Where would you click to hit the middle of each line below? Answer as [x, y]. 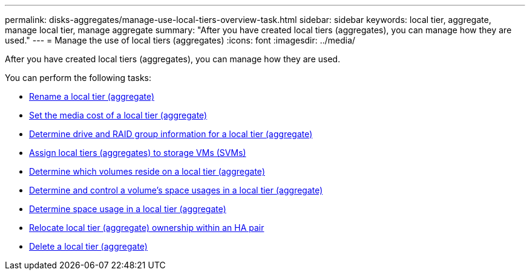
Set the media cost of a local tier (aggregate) [118, 115]
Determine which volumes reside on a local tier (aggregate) [147, 171]
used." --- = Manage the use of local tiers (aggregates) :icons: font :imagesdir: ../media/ [180, 40]
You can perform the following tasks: [78, 78]
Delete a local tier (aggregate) [88, 246]
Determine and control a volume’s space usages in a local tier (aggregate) [176, 190]
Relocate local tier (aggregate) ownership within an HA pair [147, 228]
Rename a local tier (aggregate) [92, 96]
